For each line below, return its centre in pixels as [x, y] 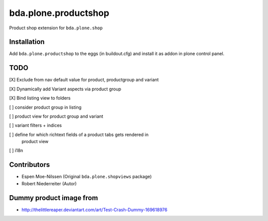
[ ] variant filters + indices [35, 125]
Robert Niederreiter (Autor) [49, 183]
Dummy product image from [54, 198]
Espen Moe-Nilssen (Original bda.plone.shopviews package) [87, 177]
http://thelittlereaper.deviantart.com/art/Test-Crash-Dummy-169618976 [95, 210]
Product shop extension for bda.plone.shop [56, 28]
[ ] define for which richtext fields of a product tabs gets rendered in [79, 135]
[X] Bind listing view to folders [40, 98]
